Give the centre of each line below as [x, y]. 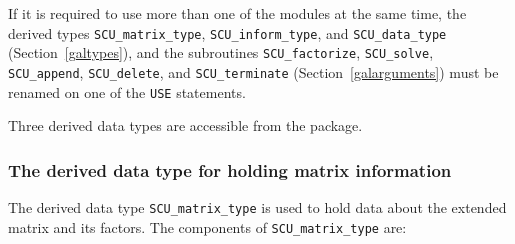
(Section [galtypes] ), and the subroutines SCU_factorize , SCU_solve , [221, 52]
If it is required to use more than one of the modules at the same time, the [237, 13]
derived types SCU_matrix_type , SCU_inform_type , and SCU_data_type [227, 32]
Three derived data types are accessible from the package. [185, 125]
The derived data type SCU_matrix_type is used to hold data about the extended [257, 207]
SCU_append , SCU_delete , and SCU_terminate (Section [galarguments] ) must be [253, 71]
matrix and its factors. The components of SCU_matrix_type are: [207, 226]
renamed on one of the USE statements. [127, 91]
